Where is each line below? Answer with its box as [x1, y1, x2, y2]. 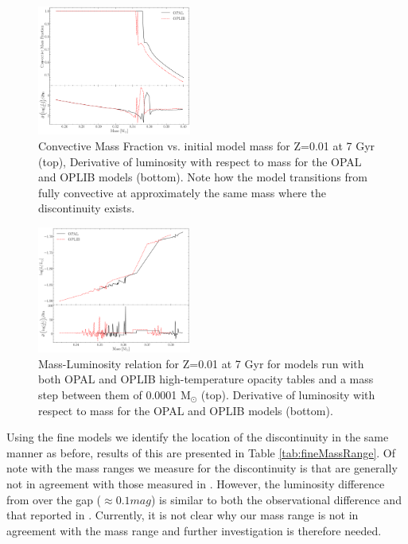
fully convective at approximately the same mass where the [38, 184, 326, 200]
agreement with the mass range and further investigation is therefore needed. [6, 522, 382, 538]
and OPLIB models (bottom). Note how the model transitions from [38, 169, 367, 185]
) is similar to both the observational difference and [150, 491, 402, 507]
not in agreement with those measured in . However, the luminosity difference [6, 475, 385, 492]
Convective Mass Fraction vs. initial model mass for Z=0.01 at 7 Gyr [38, 137, 375, 153]
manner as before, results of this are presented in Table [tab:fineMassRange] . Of [6, 444, 396, 460]
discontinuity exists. [38, 200, 135, 216]
